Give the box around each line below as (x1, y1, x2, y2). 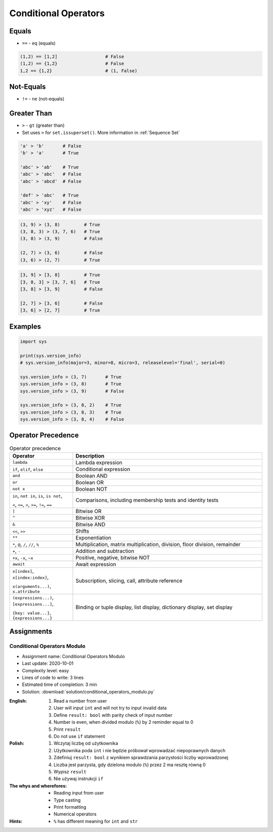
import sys (20, 339, 47, 344)
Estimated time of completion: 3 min (22, 681, 97, 687)
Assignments (9, 627, 53, 636)
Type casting (54, 797, 81, 803)
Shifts (75, 527, 89, 534)
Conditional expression (75, 466, 130, 473)
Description (75, 452, 105, 459)
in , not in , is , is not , (12, 492, 63, 499)
